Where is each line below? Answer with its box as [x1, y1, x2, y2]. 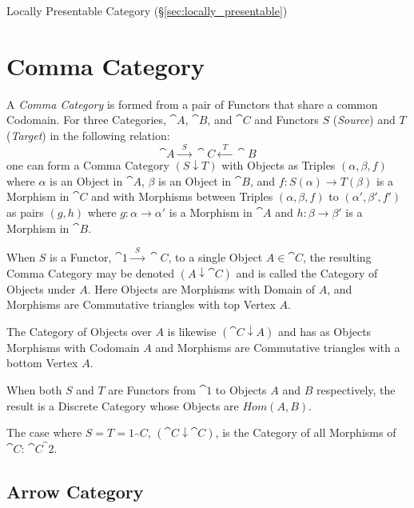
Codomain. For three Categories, [6, 111, 166, 128]
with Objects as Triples [221, 157, 336, 174]
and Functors [254, 111, 319, 128]
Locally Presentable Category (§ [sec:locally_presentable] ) [6, 2, 288, 18]
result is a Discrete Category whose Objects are [6, 397, 239, 414]
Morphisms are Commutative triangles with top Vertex [6, 296, 276, 313]
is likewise [167, 322, 217, 339]
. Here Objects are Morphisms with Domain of [87, 280, 316, 297]
